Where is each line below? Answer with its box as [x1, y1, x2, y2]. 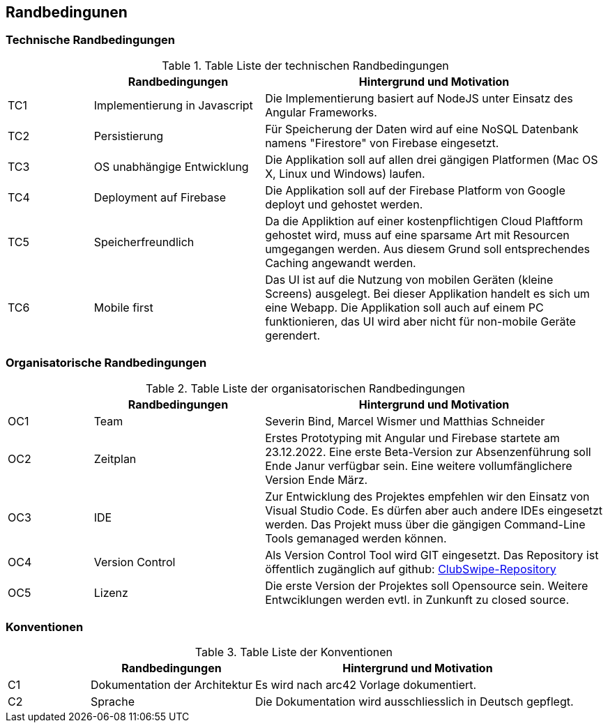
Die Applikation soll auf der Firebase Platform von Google [265, 183, 565, 197]
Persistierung [93, 128, 164, 143]
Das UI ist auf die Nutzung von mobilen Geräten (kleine [265, 272, 554, 287]
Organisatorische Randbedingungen [6, 356, 207, 370]
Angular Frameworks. [265, 105, 377, 119]
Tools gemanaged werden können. [265, 531, 447, 545]
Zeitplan [93, 451, 137, 466]
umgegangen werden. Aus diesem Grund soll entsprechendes [265, 241, 590, 256]
